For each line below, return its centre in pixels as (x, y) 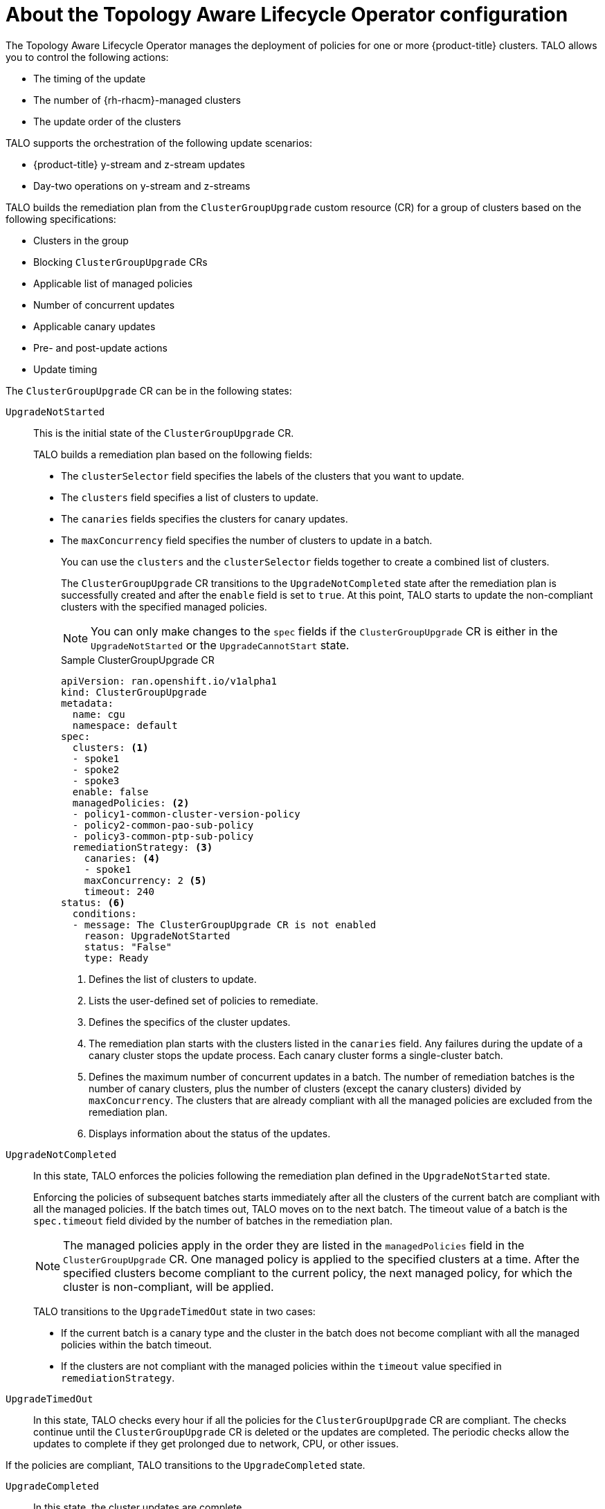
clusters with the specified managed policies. (164, 606)
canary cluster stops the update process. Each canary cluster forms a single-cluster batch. (296, 1055)
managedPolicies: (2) (131, 803)
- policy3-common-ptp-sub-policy (163, 836)
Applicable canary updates (94, 326)
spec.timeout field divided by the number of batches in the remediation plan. (213, 1220)
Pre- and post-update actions (100, 347)
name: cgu (99, 714)
